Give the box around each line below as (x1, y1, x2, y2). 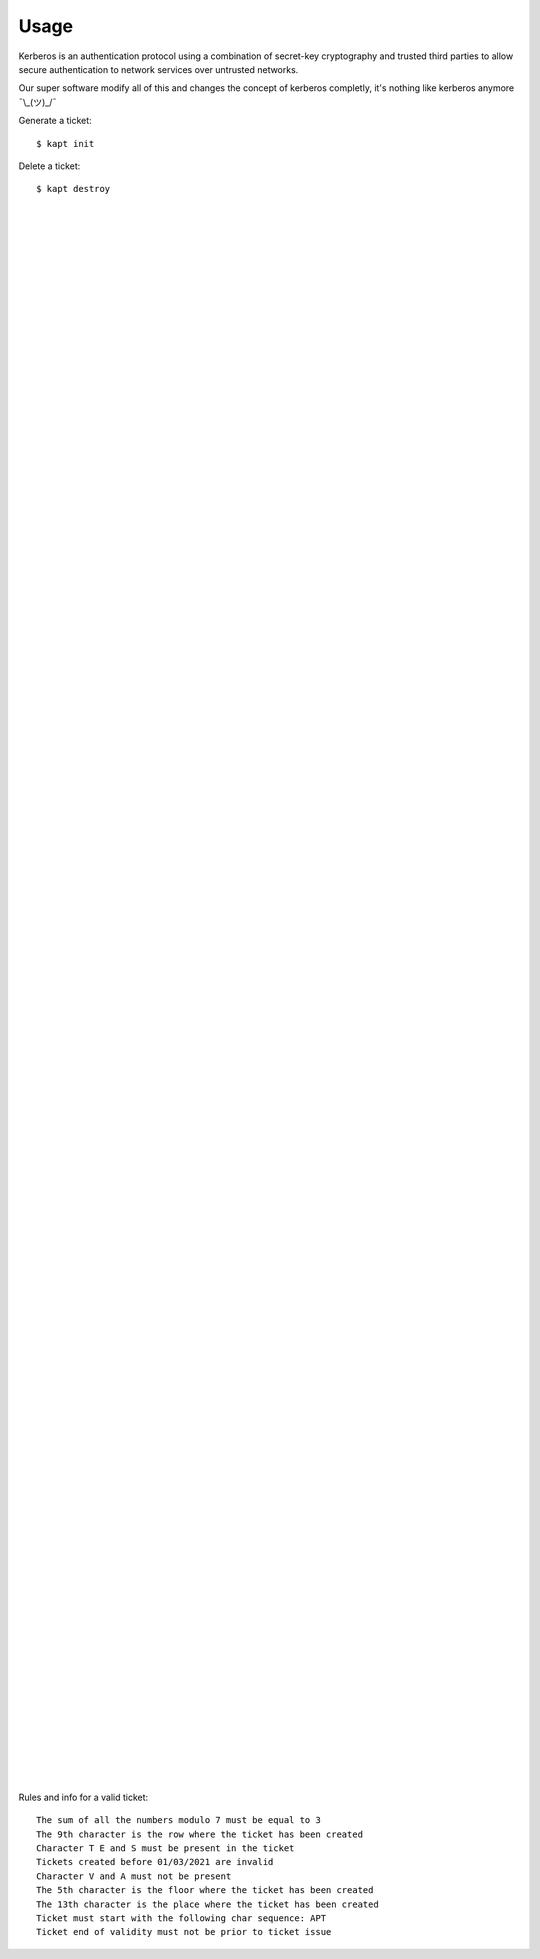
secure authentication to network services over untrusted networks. (18, 63, 299, 75)
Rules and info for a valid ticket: (18, 1791, 149, 1803)
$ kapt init (36, 138, 95, 149)
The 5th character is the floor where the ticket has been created (36, 1885, 374, 1896)
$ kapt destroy (36, 183, 111, 195)
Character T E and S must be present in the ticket (36, 1842, 295, 1854)
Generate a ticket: (18, 115, 92, 127)
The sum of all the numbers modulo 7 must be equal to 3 (36, 1815, 322, 1826)
